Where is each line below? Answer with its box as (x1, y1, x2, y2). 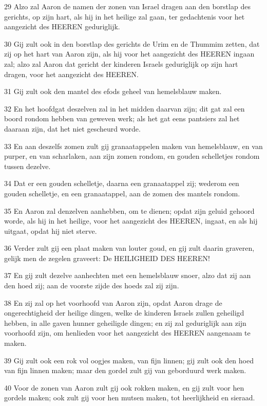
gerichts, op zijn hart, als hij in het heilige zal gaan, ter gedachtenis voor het (4, 11, 245, 22)
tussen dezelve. (4, 160, 51, 171)
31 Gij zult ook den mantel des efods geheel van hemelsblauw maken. (4, 86, 222, 97)
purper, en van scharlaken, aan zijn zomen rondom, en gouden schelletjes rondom (4, 151, 260, 161)
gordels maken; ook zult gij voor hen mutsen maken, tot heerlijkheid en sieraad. (4, 392, 255, 403)
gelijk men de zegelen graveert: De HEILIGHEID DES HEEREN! (4, 252, 210, 263)
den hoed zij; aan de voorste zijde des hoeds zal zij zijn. (4, 280, 179, 291)
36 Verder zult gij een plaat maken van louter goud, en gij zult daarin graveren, (4, 243, 255, 253)
